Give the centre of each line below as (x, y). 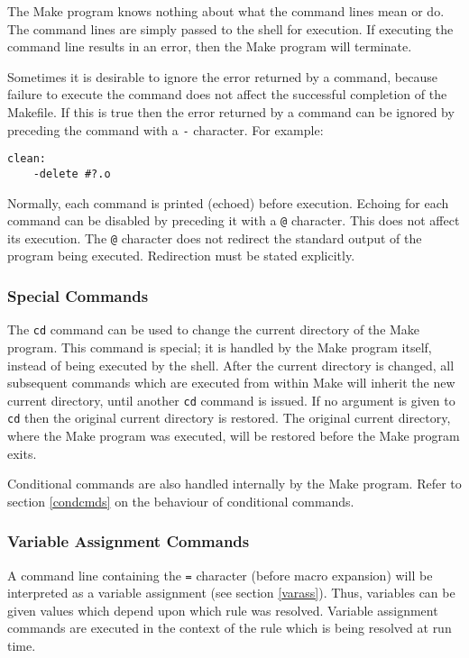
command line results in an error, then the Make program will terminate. (210, 46)
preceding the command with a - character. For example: (166, 129)
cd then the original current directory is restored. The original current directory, (229, 418)
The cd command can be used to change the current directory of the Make (214, 329)
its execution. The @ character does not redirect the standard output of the (215, 238)
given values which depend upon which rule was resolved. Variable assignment (223, 610)
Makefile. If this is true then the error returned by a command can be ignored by (231, 111)
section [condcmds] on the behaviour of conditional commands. (181, 501)
